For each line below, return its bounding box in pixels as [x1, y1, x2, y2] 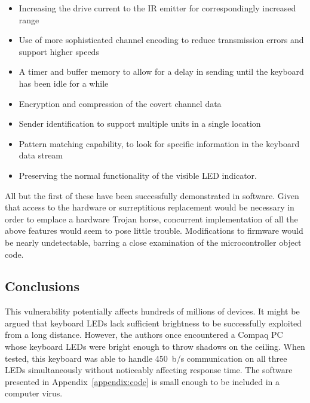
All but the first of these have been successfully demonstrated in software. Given [5, 189, 299, 202]
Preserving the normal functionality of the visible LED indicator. [19, 169, 257, 181]
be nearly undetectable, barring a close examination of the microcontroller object [5, 236, 302, 248]
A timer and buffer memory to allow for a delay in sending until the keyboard [19, 65, 304, 78]
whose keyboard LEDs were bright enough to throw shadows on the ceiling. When [5, 340, 305, 353]
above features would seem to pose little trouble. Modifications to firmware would [5, 224, 303, 237]
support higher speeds [19, 45, 99, 57]
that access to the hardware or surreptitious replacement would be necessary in [5, 201, 294, 213]
